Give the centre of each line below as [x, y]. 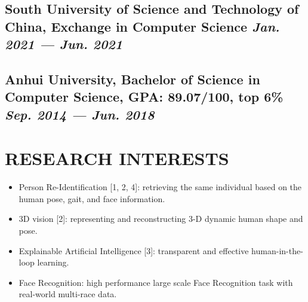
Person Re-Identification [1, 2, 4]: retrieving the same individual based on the [160, 187]
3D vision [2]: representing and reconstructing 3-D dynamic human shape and [161, 219]
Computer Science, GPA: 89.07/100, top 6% [144, 97]
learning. [53, 262]
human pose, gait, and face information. [92, 198]
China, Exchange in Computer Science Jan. [142, 26]
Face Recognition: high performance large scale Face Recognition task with [156, 282]
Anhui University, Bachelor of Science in [133, 79]
